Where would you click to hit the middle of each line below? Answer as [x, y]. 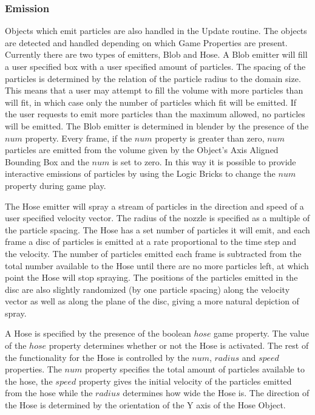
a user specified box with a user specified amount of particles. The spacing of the [155, 66]
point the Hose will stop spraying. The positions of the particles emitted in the [151, 277]
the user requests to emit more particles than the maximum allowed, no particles [155, 114]
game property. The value [261, 333]
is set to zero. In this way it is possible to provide [204, 161]
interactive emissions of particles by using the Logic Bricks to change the [140, 173]
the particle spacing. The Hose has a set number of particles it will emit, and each [157, 229]
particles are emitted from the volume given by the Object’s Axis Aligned [142, 150]
